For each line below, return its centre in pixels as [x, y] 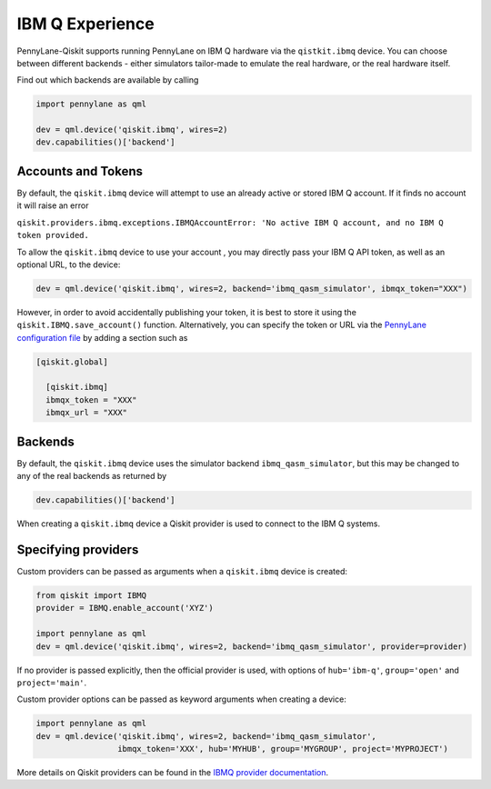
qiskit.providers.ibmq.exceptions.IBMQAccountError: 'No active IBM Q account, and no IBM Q [230, 222]
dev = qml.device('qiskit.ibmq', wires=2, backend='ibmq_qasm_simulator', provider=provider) [252, 646]
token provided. [53, 235]
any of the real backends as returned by [92, 476]
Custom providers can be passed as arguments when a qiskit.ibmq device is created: [182, 571]
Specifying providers [78, 549]
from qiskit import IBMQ [91, 595]
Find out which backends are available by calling [108, 80]
